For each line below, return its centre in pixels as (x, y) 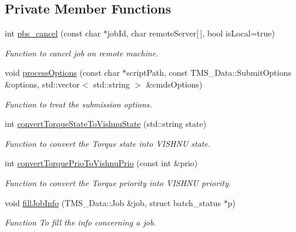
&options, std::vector (42, 84)
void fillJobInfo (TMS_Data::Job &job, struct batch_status (113, 202)
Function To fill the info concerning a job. (80, 222)
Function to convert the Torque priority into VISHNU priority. (118, 182)
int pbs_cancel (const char (53, 33)
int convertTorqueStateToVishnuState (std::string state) (106, 124)
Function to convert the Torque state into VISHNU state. (108, 143)
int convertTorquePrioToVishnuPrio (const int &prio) (101, 163)
